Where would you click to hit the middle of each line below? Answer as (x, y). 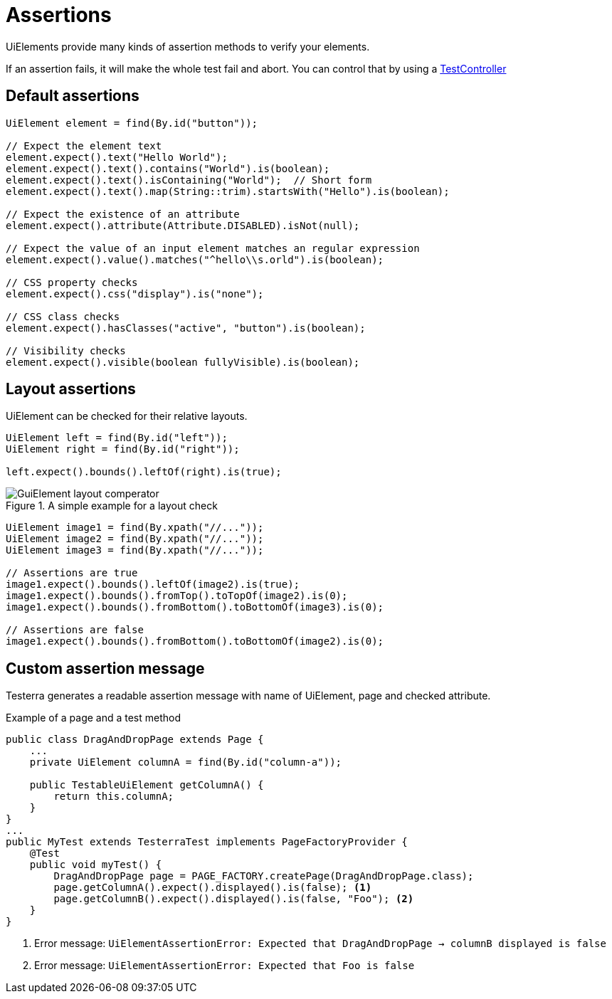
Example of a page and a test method (94, 718)
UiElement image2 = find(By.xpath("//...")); (135, 539)
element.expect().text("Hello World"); (117, 157)
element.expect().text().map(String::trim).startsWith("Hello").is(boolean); (228, 191)
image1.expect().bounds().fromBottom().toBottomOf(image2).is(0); (195, 641)
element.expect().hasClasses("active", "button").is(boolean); (186, 328)
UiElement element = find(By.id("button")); (132, 123)
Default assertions (73, 96)
